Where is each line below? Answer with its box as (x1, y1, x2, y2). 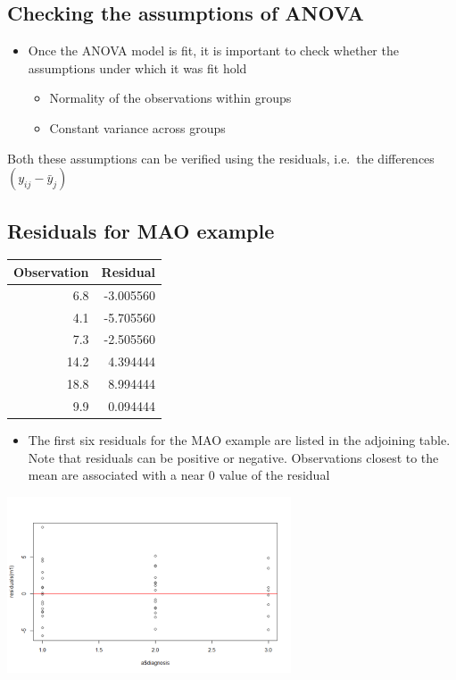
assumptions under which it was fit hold (28, 58, 247, 77)
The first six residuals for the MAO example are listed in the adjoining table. (28, 431, 451, 449)
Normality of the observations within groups (49, 88, 292, 107)
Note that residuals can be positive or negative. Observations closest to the (28, 448, 439, 466)
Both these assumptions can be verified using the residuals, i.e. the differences (7, 148, 435, 167)
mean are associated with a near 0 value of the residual (28, 466, 330, 484)
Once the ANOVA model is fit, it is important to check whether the (28, 41, 399, 60)
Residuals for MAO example (7, 216, 275, 244)
